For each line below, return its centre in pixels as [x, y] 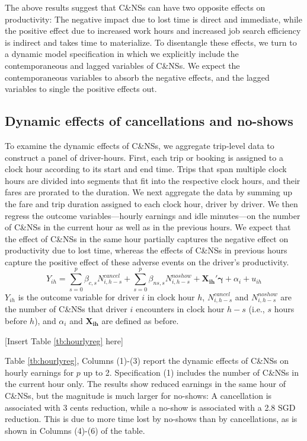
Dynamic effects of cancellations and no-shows [149, 121]
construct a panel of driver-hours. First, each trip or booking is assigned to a [144, 157]
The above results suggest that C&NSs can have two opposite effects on [135, 7]
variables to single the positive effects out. [81, 89]
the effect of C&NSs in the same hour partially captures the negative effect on [147, 238]
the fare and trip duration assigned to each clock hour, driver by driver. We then [151, 203]
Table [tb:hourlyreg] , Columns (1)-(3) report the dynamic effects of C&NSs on [147, 361]
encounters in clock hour [180, 309]
